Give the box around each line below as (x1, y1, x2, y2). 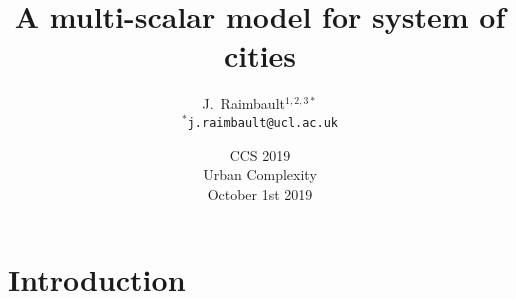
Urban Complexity (203, 164, 317, 185)
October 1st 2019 (207, 183, 313, 204)
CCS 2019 (229, 144, 291, 165)
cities (223, 35, 297, 76)
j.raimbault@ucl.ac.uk (187, 115, 339, 130)
